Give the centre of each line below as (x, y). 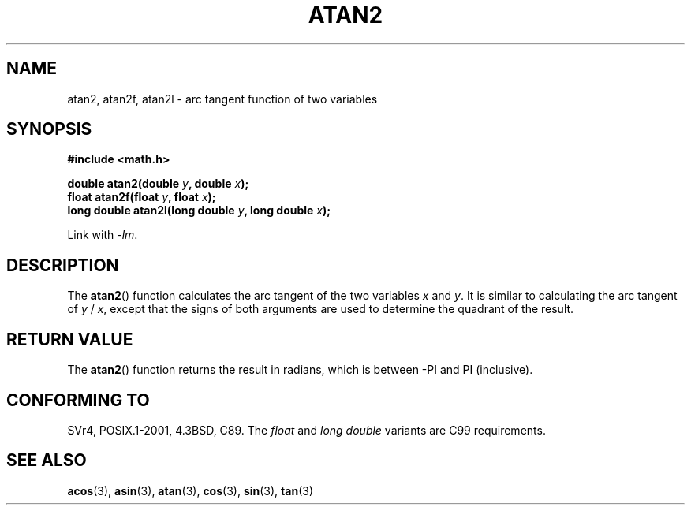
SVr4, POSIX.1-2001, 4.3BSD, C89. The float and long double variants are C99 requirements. (306, 430)
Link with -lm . (103, 235)
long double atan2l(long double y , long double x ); (199, 211)
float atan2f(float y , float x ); (142, 197)
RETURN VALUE (70, 339)
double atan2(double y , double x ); (158, 184)
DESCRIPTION (63, 265)
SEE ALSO (47, 461)
